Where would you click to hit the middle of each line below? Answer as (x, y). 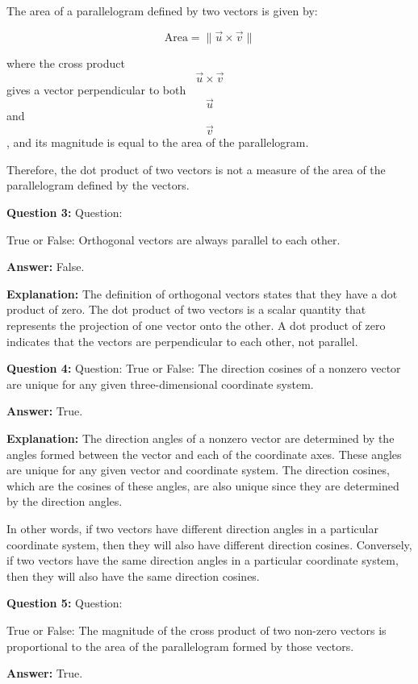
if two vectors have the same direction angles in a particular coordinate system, (203, 560)
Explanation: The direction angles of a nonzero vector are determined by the (201, 438)
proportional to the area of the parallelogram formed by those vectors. (180, 646)
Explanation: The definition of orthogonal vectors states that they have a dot (202, 293)
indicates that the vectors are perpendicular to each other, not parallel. (182, 341)
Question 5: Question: (65, 603)
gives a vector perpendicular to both (96, 89)
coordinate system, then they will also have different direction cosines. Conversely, (209, 544)
